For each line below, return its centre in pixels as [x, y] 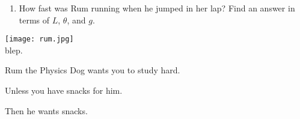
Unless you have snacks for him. [64, 90]
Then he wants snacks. [46, 110]
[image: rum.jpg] [39, 39]
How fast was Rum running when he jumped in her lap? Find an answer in [157, 8]
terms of [34, 20]
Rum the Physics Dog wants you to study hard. [93, 70]
